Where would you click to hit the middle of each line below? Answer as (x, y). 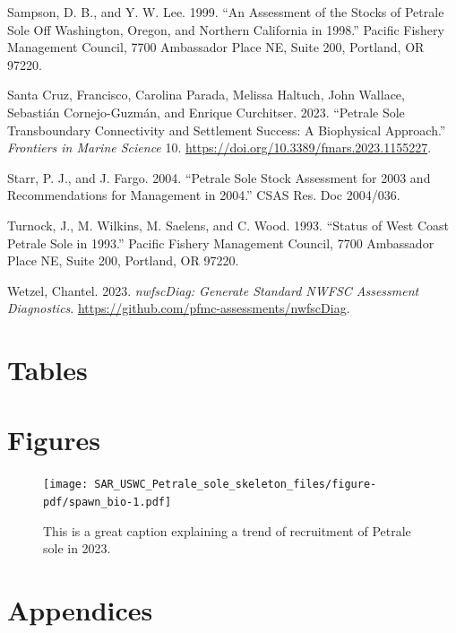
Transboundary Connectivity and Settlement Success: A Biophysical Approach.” (227, 130)
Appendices (80, 610)
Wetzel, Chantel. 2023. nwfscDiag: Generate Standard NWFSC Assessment (213, 290)
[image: (66, 485)
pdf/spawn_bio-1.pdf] (108, 503)
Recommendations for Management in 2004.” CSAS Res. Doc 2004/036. (204, 195)
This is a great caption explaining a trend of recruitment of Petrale (227, 530)
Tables (47, 370)
